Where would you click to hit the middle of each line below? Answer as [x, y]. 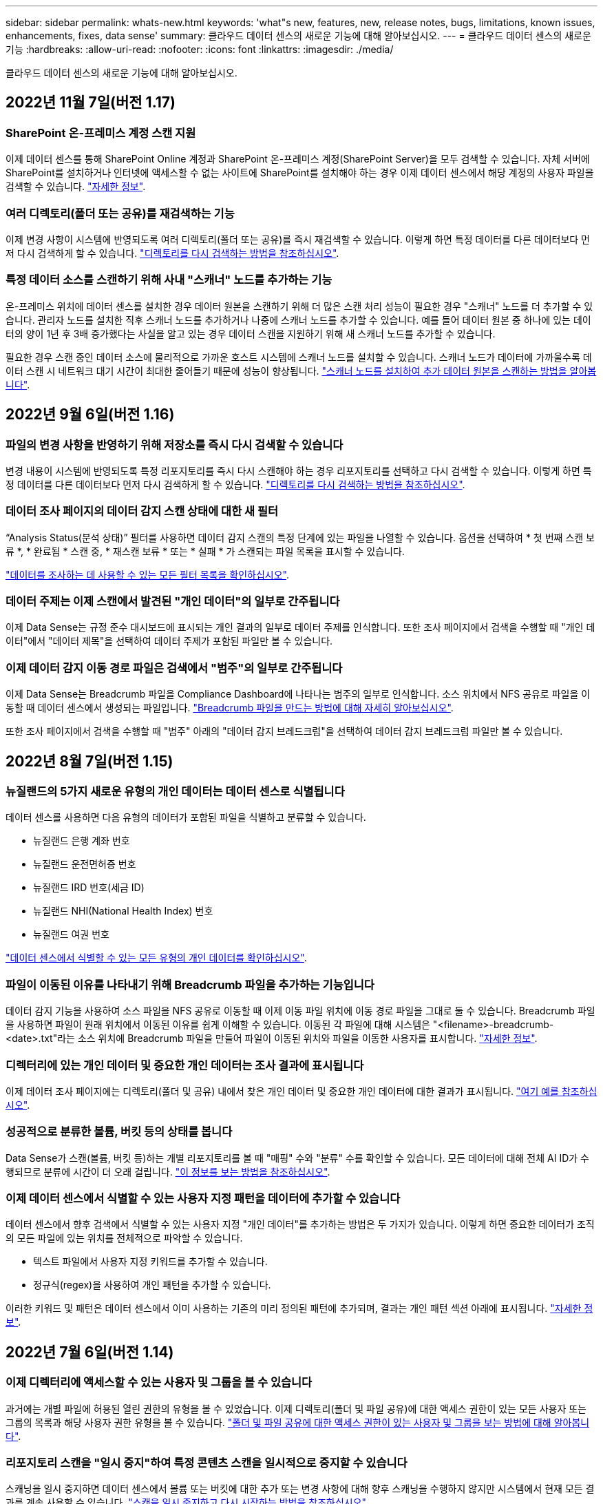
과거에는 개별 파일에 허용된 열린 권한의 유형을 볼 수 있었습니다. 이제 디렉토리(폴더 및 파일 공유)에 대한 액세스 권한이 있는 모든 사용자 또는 [296, 1408]
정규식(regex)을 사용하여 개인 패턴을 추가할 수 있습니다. [152, 1285]
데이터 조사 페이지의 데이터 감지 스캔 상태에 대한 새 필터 [142, 511]
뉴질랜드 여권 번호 [71, 934]
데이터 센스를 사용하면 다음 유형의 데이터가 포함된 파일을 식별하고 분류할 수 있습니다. [186, 817]
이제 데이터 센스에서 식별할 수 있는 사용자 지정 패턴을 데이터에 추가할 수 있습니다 [203, 1199]
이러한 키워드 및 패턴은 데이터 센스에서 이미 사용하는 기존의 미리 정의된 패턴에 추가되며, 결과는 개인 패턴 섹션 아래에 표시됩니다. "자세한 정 [299, 1308]
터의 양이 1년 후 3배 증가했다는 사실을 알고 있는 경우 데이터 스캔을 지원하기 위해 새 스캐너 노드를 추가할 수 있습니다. [251, 333]
